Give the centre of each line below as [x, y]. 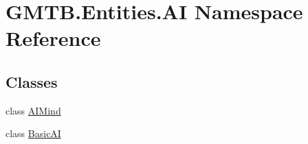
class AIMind [33, 110]
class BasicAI [33, 133]
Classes [32, 81]
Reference [53, 38]
